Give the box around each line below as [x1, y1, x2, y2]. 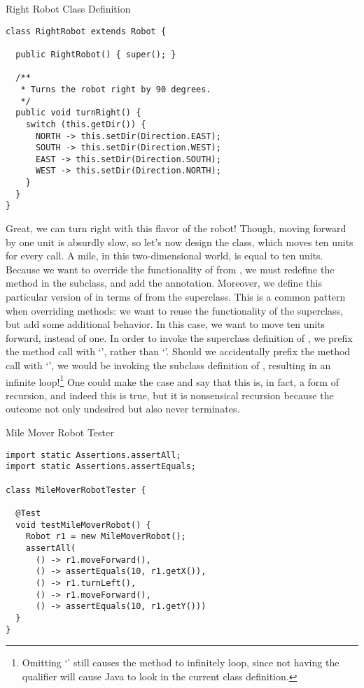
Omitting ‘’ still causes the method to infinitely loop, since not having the [22, 655, 339, 670]
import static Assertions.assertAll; [6, 450, 181, 460]
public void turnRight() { [15, 108, 141, 118]
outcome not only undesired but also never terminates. [6, 401, 240, 416]
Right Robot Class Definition [6, 1, 131, 15]
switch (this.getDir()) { [25, 119, 146, 129]
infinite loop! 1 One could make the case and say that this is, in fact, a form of [6, 372, 339, 389]
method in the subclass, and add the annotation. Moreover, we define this [6, 275, 322, 290]
